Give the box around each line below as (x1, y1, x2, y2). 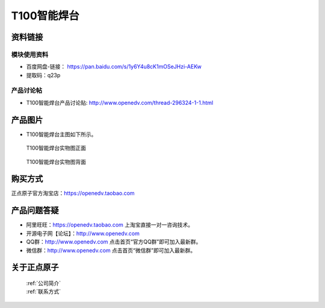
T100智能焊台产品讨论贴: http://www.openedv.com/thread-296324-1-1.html (26, 99, 214, 106)
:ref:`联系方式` (26, 288, 61, 295)
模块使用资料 (11, 50, 49, 58)
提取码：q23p (26, 71, 61, 78)
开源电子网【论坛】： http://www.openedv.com (26, 230, 140, 237)
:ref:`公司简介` (26, 279, 61, 286)
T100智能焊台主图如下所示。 (26, 130, 97, 138)
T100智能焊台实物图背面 (26, 158, 87, 165)
